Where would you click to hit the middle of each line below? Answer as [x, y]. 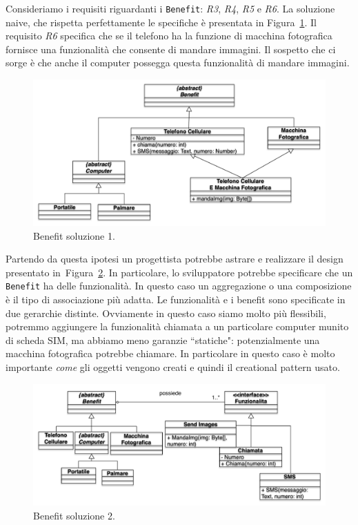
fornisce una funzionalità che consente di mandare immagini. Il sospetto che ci [171, 49]
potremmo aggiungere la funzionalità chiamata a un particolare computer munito [177, 326]
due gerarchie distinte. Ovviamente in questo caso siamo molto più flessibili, [166, 313]
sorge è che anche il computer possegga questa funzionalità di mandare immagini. [178, 63]
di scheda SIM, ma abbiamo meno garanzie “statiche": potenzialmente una [163, 340]
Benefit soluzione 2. [74, 515]
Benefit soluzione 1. [74, 235]
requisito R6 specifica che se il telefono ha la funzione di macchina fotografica [169, 36]
